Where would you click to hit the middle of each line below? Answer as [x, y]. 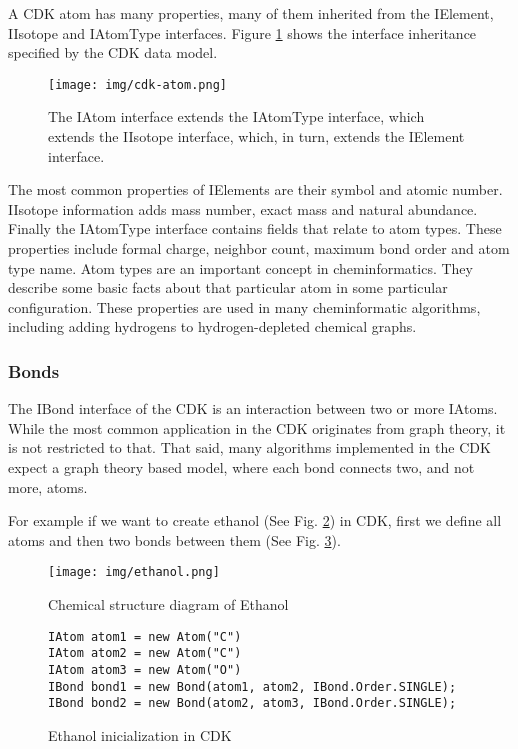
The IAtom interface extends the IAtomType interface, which [236, 116]
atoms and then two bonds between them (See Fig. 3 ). [174, 539]
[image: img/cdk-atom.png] [137, 84]
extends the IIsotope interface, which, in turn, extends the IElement [256, 136]
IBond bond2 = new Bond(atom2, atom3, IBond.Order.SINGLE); [252, 703]
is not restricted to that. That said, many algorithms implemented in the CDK [249, 447]
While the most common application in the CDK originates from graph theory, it [257, 427]
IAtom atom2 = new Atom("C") [145, 653]
